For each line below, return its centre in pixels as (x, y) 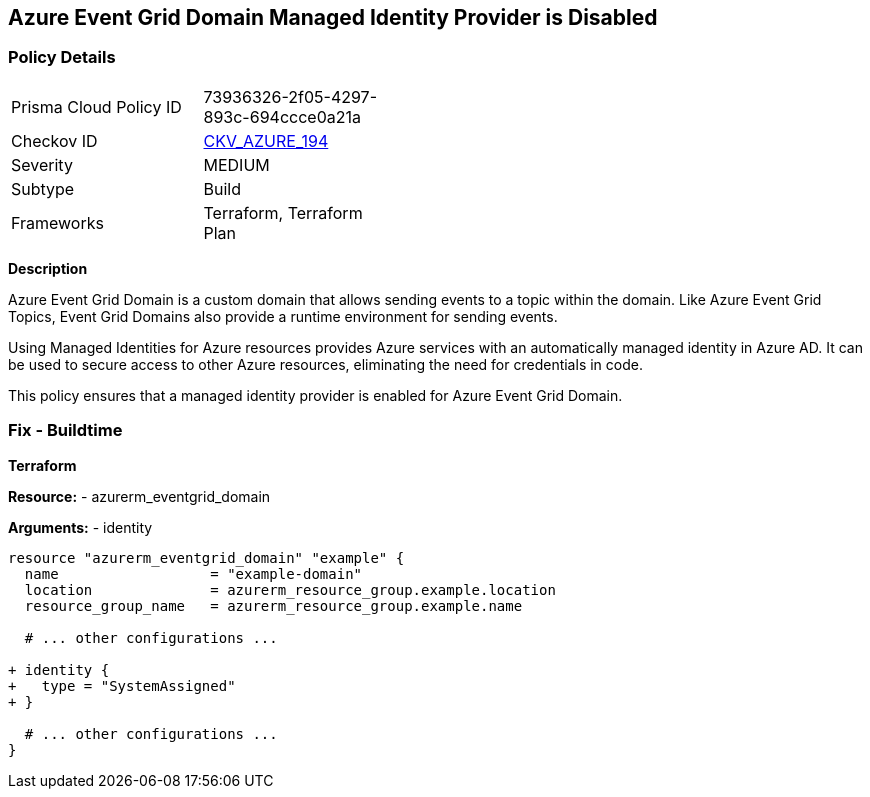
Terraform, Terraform (283, 212)
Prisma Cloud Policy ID (96, 106)
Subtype (43, 188)
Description (48, 268)
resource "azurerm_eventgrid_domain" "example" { (206, 557)
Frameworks (57, 222)
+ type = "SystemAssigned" (122, 685)
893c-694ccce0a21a (282, 116)
